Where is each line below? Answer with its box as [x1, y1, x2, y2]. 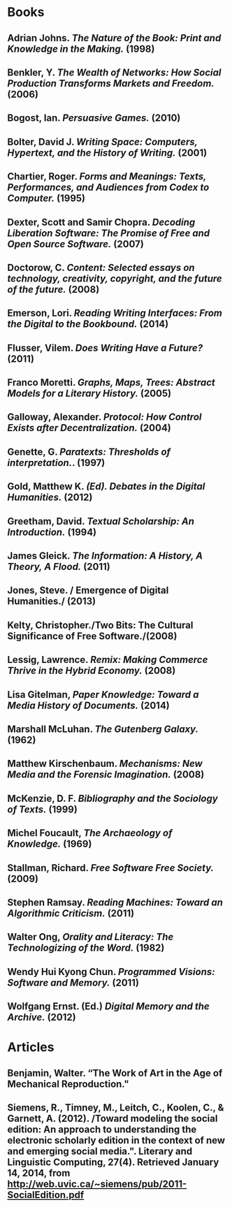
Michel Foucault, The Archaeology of [7, 827, 173, 839]
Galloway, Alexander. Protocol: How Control [7, 411, 202, 423]
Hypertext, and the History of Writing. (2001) [7, 147, 208, 159]
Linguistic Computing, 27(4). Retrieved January [7, 1157, 219, 1169]
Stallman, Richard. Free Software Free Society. [7, 862, 215, 874]
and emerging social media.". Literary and [7, 1146, 193, 1157]
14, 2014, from [7, 1167, 71, 1179]
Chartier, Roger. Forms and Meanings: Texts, [7, 170, 207, 182]
